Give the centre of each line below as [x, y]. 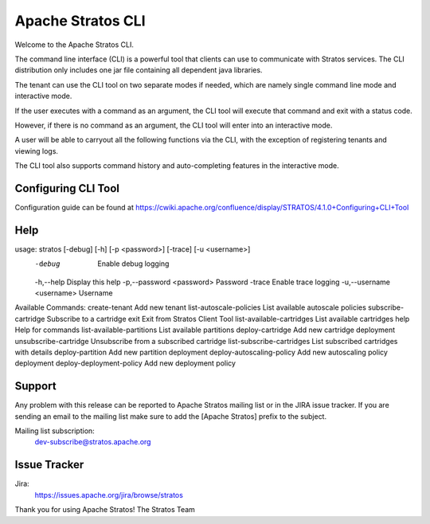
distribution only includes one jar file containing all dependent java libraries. [139, 70]
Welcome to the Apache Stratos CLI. [74, 45]
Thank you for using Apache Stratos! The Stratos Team [105, 510]
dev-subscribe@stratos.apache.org [93, 442]
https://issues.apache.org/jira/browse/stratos [109, 495]
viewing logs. [37, 151]
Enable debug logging [133, 264]
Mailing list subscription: [55, 431]
